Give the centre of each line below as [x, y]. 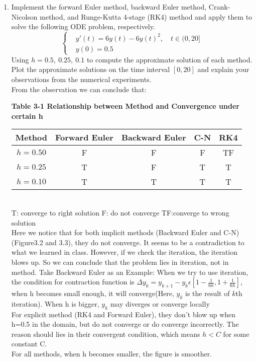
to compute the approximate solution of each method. [169, 59]
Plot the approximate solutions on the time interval [91, 69]
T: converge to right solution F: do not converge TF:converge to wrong [120, 212]
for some [236, 334]
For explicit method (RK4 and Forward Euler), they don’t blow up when [123, 314]
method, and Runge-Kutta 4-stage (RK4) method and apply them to [146, 16]
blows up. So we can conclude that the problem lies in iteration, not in [120, 262]
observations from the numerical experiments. [81, 79]
